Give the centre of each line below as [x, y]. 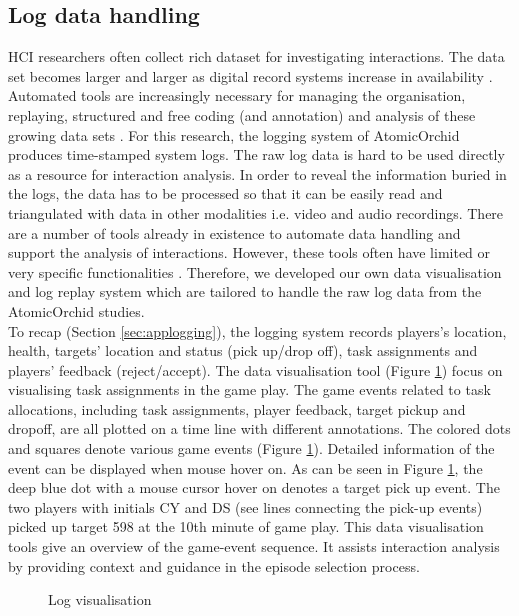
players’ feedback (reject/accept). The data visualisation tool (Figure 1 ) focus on [255, 369]
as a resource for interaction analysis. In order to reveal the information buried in [257, 173]
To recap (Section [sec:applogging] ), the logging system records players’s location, [257, 330]
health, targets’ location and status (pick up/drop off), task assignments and [243, 350]
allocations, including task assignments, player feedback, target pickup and [237, 408]
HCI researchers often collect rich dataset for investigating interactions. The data [256, 56]
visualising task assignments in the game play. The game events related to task [249, 389]
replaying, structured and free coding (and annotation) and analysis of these [242, 114]
